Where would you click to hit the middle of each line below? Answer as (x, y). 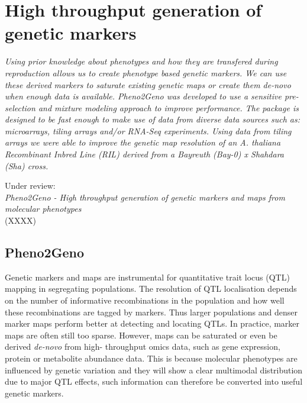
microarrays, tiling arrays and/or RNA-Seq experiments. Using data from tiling (148, 130)
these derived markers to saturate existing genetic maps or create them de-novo (148, 84)
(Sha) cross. (27, 165)
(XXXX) (20, 220)
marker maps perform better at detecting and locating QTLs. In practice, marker (152, 323)
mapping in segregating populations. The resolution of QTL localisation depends (151, 288)
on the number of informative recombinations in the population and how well (145, 300)
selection (20, 107)
